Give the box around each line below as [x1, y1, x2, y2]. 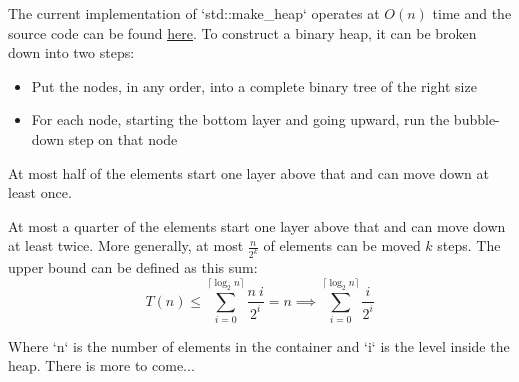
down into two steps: [8, 42, 135, 63]
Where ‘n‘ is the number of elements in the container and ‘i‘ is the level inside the [8, 335, 510, 356]
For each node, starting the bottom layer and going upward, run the [31, 109, 450, 130]
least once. [8, 182, 72, 203]
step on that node [68, 128, 178, 149]
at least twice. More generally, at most [8, 235, 244, 256]
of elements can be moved [263, 235, 421, 256]
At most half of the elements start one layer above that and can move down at [8, 162, 489, 183]
